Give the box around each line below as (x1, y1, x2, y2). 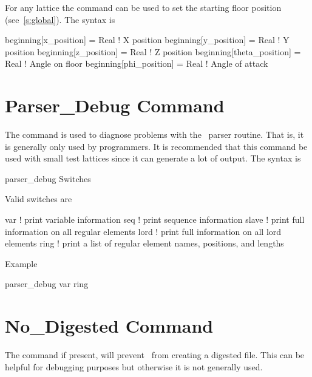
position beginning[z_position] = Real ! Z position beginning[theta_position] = (5, 45, 301, 58)
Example (5, 257, 38, 270)
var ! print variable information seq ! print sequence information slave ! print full (5, 213, 305, 226)
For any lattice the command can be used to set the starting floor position (5, 1, 282, 13)
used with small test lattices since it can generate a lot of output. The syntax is (5, 152, 301, 165)
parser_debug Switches (5, 172, 91, 185)
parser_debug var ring (5, 277, 89, 290)
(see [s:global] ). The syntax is (5, 13, 115, 25)
